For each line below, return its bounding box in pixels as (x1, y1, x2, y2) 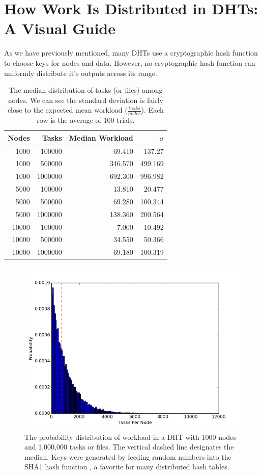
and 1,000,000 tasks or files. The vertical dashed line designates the (24, 441, 234, 452)
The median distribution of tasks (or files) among (9, 85, 163, 95)
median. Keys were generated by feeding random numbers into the (24, 451, 231, 462)
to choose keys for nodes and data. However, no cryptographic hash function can (4, 57, 255, 68)
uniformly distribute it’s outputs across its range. (4, 67, 157, 78)
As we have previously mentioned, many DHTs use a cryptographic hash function (4, 47, 258, 58)
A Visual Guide (4, 18, 116, 39)
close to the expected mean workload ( (7, 104, 128, 115)
